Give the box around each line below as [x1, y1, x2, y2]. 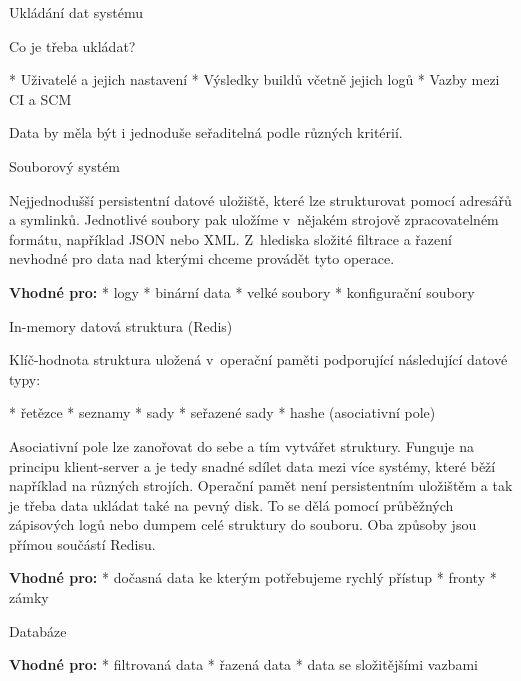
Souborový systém [9, 155, 121, 176]
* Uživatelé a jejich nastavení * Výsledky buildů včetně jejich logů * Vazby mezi [9, 69, 500, 90]
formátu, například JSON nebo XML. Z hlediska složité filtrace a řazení [9, 228, 452, 249]
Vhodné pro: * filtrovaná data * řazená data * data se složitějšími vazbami [9, 654, 478, 675]
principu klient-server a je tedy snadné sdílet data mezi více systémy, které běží [9, 455, 496, 476]
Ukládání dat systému [9, 2, 143, 22]
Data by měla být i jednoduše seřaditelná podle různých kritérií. [9, 122, 403, 143]
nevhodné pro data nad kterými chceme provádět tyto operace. [9, 248, 395, 269]
